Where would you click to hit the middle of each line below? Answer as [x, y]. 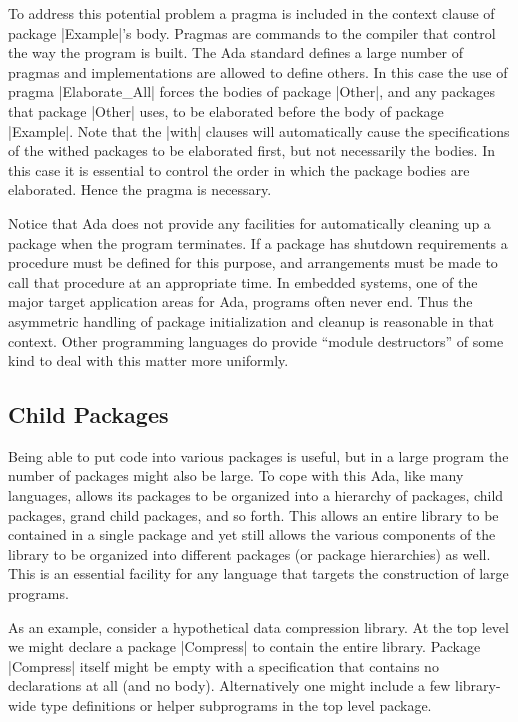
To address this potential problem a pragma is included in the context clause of [251, 13]
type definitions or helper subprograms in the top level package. [236, 705]
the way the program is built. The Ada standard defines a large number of [236, 52]
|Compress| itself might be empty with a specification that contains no [223, 665]
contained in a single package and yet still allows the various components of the [252, 534]
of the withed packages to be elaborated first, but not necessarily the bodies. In [252, 150]
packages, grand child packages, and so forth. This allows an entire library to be [253, 514]
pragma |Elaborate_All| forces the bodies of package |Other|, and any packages [252, 91]
